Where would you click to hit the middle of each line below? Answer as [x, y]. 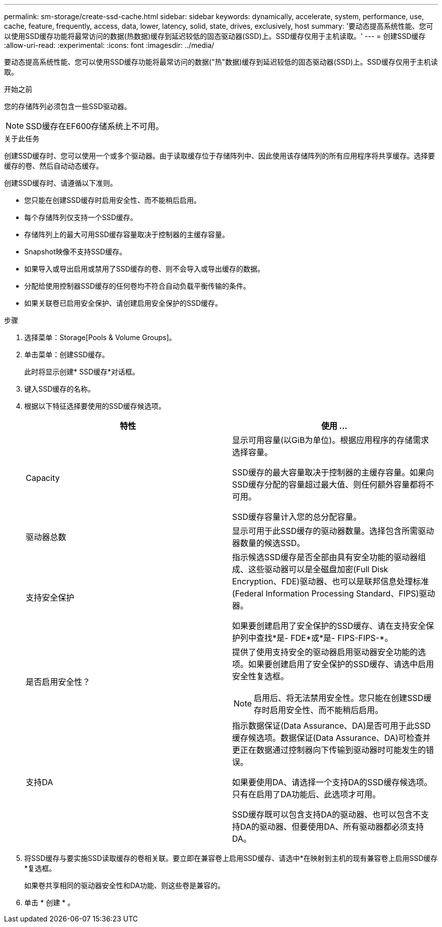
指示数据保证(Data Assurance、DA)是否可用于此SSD [332, 726]
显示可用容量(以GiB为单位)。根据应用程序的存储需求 [330, 440]
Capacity [43, 478]
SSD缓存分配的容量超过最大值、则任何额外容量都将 [329, 484]
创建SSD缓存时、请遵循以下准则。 [61, 183]
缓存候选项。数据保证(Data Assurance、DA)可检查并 [332, 738]
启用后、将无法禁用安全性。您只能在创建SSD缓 [343, 698]
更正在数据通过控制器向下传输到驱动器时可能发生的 [329, 750]
